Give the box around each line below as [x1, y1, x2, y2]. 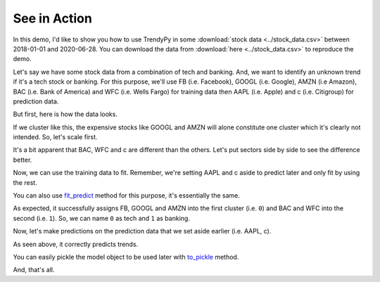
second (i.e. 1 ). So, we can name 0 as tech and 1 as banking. [13, 214, 190, 222]
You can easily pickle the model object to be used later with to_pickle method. [13, 252, 239, 261]
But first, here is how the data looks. [13, 110, 118, 119]
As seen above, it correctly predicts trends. [13, 240, 139, 248]
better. [13, 155, 32, 164]
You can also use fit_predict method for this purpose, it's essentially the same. [13, 191, 241, 200]
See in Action [13, 11, 93, 26]
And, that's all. [13, 266, 55, 274]
